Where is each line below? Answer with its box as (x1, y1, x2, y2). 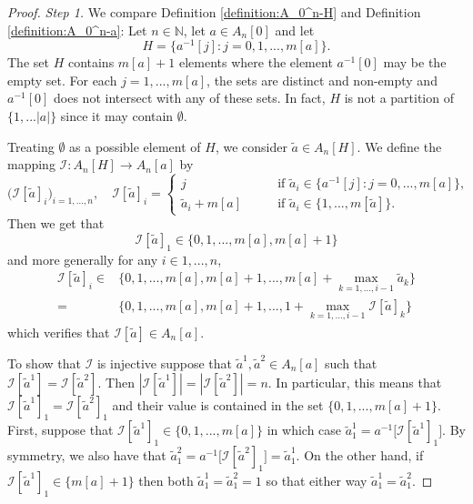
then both (138, 470, 194, 489)
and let (275, 20, 315, 39)
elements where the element (178, 53, 333, 72)
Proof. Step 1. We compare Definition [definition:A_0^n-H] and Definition (7, 3, 421, 21)
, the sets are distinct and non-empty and (206, 70, 438, 89)
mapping (7, 155, 55, 174)
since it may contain (60, 106, 174, 126)
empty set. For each (7, 70, 117, 89)
